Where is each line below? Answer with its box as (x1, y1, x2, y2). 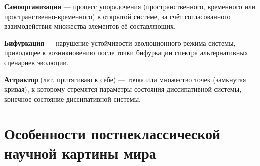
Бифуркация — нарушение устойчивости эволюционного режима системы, (4, 37, 236, 48)
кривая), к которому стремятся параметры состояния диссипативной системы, (4, 84, 242, 94)
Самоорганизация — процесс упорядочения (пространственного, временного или (4, 1, 256, 11)
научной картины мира (4, 142, 156, 163)
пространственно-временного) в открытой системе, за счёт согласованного (4, 11, 231, 21)
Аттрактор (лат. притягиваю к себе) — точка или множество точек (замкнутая (4, 74, 246, 84)
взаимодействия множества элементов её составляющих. (4, 21, 176, 31)
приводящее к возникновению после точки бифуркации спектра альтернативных (4, 47, 248, 58)
